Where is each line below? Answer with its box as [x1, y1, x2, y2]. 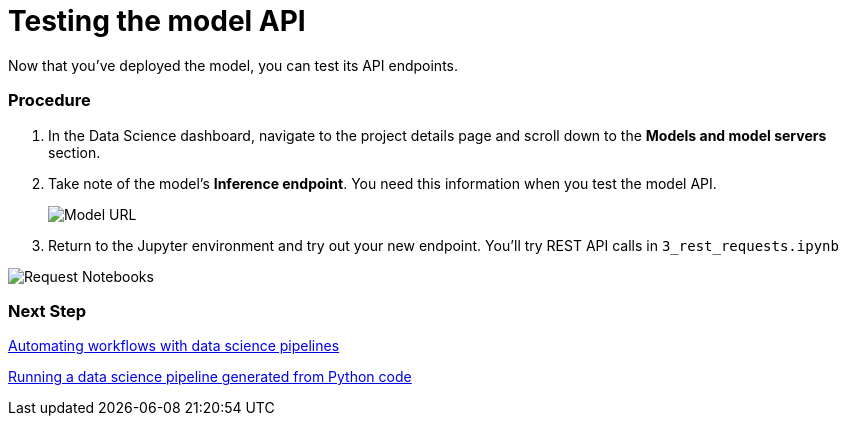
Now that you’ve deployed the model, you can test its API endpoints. [8, 56, 459, 74]
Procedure [8, 90, 91, 111]
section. [48, 143, 101, 161]
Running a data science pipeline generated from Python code [8, 368, 412, 386]
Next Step [8, 300, 87, 321]
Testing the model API [8, 4, 306, 38]
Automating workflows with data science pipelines [8, 337, 340, 355]
